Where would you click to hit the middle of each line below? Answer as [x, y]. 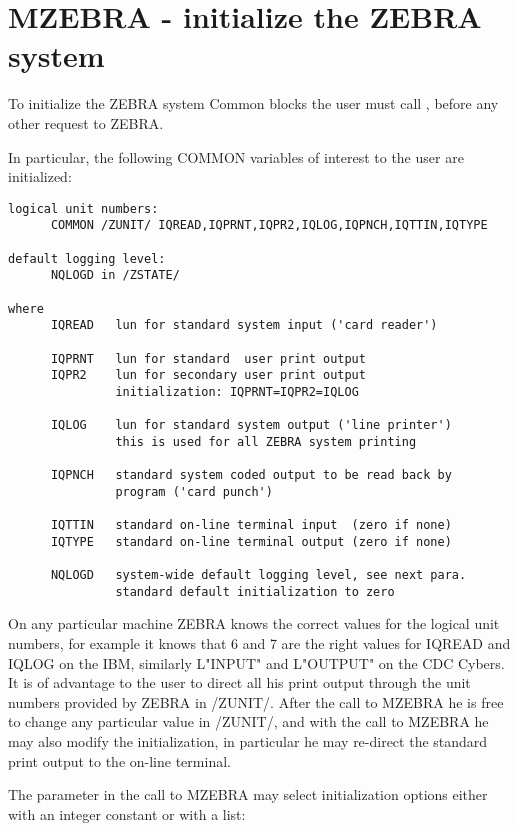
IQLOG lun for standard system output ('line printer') [251, 425]
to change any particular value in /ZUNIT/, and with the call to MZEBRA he [248, 721]
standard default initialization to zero [255, 591]
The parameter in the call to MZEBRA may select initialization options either [248, 794]
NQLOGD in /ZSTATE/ [115, 275]
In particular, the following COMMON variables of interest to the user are [236, 156]
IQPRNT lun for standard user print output [208, 358]
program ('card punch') [194, 491]
